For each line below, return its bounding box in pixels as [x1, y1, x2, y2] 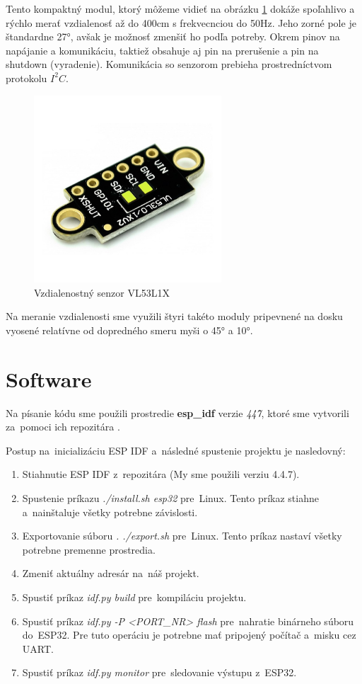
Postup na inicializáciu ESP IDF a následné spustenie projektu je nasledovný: [6, 443, 346, 457]
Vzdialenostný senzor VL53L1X [34, 285, 170, 300]
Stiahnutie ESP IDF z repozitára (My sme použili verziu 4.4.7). [22, 467, 300, 481]
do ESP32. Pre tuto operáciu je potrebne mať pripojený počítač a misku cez [22, 627, 356, 642]
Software [6, 364, 92, 393]
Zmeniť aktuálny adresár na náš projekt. [22, 566, 199, 581]
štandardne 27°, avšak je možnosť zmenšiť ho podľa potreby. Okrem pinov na [6, 29, 340, 44]
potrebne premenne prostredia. [22, 542, 156, 557]
